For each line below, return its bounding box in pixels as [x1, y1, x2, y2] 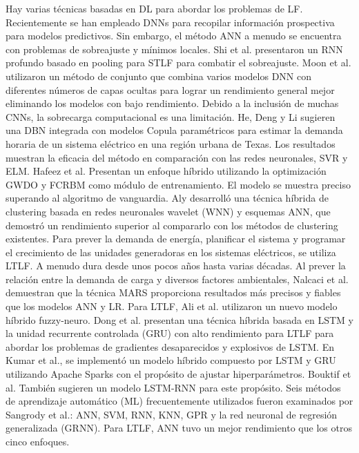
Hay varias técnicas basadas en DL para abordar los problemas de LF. [6, 1, 303, 15]
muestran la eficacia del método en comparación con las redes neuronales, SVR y [6, 150, 348, 164]
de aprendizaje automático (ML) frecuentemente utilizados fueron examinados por [6, 394, 353, 408]
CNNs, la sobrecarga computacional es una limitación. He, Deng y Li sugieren [6, 109, 336, 124]
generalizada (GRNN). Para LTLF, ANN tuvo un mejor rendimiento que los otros [6, 421, 352, 435]
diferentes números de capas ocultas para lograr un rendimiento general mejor [6, 82, 335, 97]
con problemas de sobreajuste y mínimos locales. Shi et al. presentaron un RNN [6, 41, 343, 56]
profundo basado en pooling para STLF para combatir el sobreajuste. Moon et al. [6, 55, 351, 70]
